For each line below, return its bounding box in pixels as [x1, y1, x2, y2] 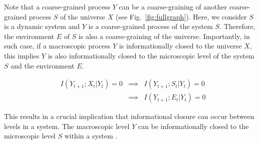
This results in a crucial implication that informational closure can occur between [4, 111, 254, 121]
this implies [4, 50, 40, 60]
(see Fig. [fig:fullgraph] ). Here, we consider [115, 11, 247, 21]
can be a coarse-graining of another [119, 1, 227, 11]
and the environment [11, 60, 75, 70]
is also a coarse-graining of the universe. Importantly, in [78, 30, 250, 41]
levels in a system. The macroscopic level [4, 120, 130, 131]
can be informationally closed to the [138, 120, 249, 131]
